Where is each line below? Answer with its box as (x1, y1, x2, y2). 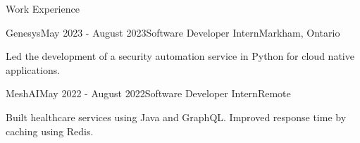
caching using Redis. (6, 123, 94, 138)
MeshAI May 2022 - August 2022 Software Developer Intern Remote (6, 86, 291, 101)
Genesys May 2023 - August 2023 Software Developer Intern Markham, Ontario (6, 25, 340, 39)
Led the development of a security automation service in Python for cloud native (6, 49, 354, 63)
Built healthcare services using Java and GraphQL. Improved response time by (6, 109, 347, 124)
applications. (6, 62, 61, 77)
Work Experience (6, 1, 80, 15)
